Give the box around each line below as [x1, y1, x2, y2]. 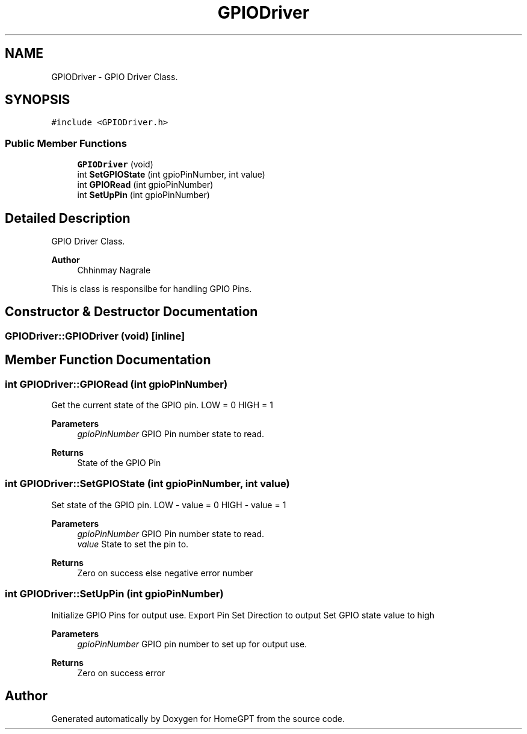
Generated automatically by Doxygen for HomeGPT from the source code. [51, 714, 345, 724]
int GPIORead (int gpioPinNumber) [77, 179, 214, 190]
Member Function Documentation [5, 352, 211, 368]
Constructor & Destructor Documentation [5, 304, 258, 320]
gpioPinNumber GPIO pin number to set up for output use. [77, 638, 307, 649]
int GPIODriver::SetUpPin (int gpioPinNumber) [5, 588, 224, 600]
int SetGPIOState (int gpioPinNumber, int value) [77, 169, 265, 180]
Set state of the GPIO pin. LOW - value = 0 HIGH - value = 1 [51, 499, 286, 510]
